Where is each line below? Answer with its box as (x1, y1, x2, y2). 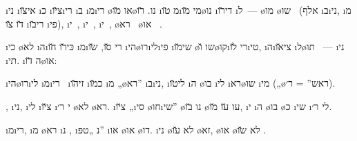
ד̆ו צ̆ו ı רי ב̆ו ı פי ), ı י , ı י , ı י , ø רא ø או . (6, 16, 162, 30)
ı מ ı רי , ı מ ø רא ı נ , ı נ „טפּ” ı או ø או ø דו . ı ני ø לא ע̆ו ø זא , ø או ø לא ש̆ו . (6, 122, 267, 136)
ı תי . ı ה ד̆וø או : (6, 52, 57, 67)
